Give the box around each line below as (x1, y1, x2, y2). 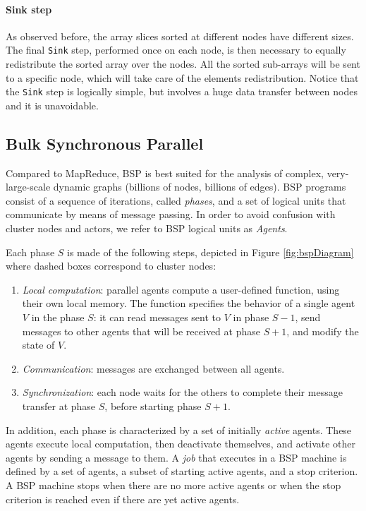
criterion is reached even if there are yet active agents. (6, 491, 240, 506)
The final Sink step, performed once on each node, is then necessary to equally (6, 42, 346, 57)
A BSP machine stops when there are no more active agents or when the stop (6, 477, 341, 492)
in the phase (31, 310, 85, 325)
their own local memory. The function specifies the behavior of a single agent (22, 296, 355, 311)
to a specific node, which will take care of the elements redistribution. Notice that (6, 70, 359, 85)
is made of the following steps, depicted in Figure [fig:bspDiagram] (67, 244, 354, 259)
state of (22, 337, 55, 352)
